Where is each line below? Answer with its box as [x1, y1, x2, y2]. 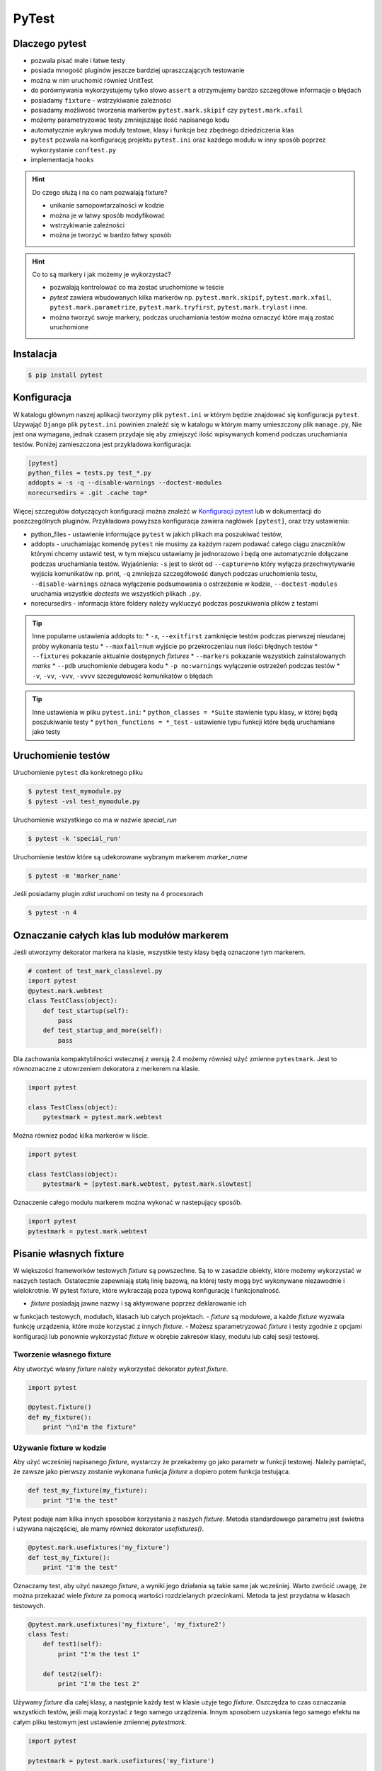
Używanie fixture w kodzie [13, 1442, 107, 1452]
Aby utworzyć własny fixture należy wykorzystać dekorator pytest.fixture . [13, 1364, 228, 1373]
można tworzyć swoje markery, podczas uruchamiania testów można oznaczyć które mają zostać [50, 312, 335, 322]
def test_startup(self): [42, 1007, 129, 1014]
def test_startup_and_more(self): [42, 1026, 163, 1034]
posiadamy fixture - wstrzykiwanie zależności [30, 96, 172, 104]
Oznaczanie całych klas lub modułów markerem [13, 929, 229, 941]
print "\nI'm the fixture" [42, 1423, 137, 1431]
